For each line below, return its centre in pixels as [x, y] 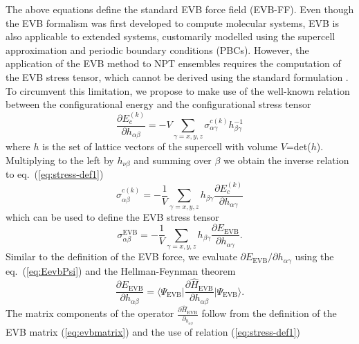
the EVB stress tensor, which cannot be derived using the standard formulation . [177, 76]
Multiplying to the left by [60, 160]
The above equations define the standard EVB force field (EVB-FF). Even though [180, 9]
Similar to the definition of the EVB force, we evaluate [121, 256]
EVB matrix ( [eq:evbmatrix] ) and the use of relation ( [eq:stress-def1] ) [153, 331]
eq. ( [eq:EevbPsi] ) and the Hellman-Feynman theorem [121, 270]
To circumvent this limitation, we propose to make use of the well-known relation [178, 90]
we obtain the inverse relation [286, 160]
